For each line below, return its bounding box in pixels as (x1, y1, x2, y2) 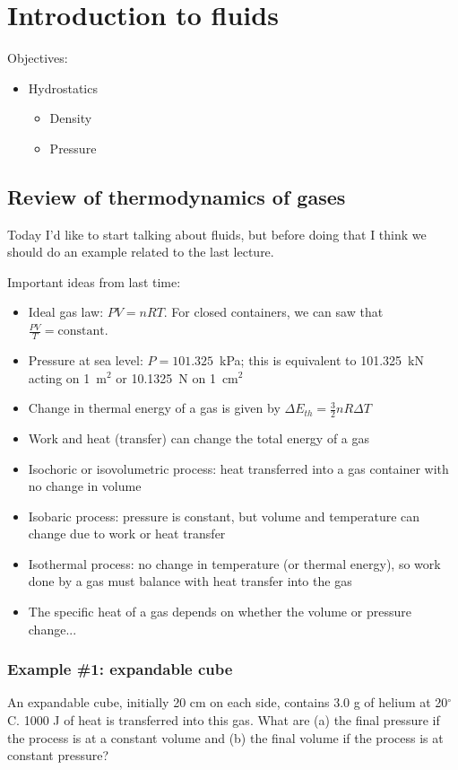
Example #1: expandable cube (7, 658, 233, 680)
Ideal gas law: (28, 302, 104, 321)
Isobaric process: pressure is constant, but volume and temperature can (28, 506, 420, 525)
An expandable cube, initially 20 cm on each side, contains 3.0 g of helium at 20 (7, 693, 448, 712)
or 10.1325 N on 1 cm (116, 368, 238, 387)
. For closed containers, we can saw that (163, 302, 384, 321)
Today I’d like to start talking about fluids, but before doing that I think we (7, 224, 427, 243)
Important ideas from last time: (7, 272, 181, 291)
